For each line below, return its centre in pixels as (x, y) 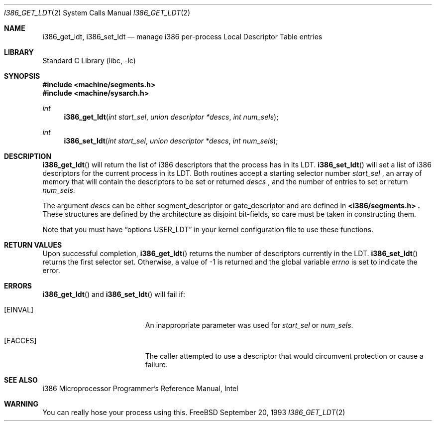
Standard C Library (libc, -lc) (89, 61)
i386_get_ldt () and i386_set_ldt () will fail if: (114, 294)
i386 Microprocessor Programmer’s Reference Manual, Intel (140, 388)
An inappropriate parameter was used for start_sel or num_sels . (249, 325)
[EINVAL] (19, 310)
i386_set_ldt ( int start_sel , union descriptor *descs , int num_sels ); (171, 141)
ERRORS (18, 286)
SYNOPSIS (22, 76)
